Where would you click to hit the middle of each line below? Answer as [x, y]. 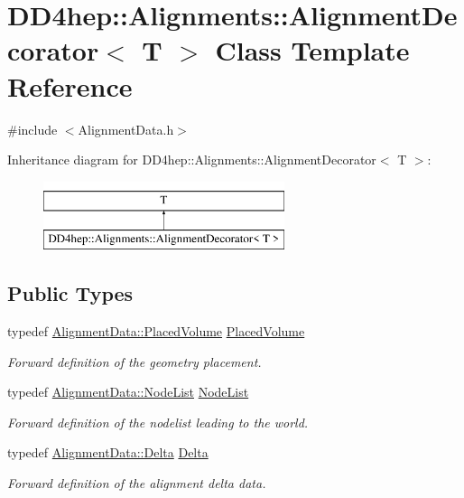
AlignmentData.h [126, 129]
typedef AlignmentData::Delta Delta [108, 452]
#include [32, 129]
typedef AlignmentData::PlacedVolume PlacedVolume [156, 331]
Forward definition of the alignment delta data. [137, 483]
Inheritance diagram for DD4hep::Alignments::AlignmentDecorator [192, 160]
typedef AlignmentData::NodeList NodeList [128, 392]
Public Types [70, 293]
